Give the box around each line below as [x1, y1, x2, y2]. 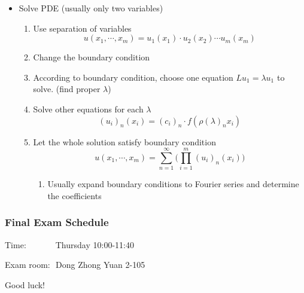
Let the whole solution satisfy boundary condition [33, 135, 216, 148]
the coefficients [47, 189, 102, 202]
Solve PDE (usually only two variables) [19, 2, 163, 14]
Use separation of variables [33, 22, 132, 34]
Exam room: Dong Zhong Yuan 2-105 [5, 258, 145, 271]
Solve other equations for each [33, 102, 144, 115]
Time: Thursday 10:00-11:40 [5, 238, 134, 251]
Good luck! [5, 278, 45, 291]
